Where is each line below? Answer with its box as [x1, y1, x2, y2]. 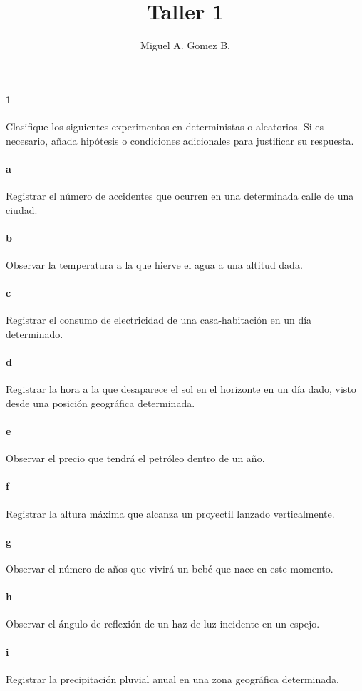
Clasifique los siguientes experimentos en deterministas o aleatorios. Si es [6, 118, 324, 133]
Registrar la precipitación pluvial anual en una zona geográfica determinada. [6, 671, 339, 686]
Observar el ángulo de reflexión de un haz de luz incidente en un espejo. [6, 616, 320, 631]
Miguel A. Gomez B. [140, 38, 230, 53]
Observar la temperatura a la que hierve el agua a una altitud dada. [6, 257, 303, 272]
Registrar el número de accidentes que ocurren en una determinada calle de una [6, 188, 354, 203]
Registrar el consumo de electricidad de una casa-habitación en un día [6, 312, 312, 327]
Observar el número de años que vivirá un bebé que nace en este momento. [6, 561, 333, 576]
